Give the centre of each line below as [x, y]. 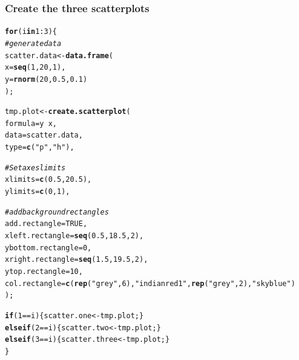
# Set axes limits [35, 168]
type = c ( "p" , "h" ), [40, 148]
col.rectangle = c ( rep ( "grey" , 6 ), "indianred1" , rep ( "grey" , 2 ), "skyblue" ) [150, 283]
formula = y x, [31, 123]
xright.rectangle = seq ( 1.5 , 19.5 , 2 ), [77, 260]
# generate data [33, 43]
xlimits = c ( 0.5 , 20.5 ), [48, 180]
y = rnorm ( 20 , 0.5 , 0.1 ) [46, 79]
